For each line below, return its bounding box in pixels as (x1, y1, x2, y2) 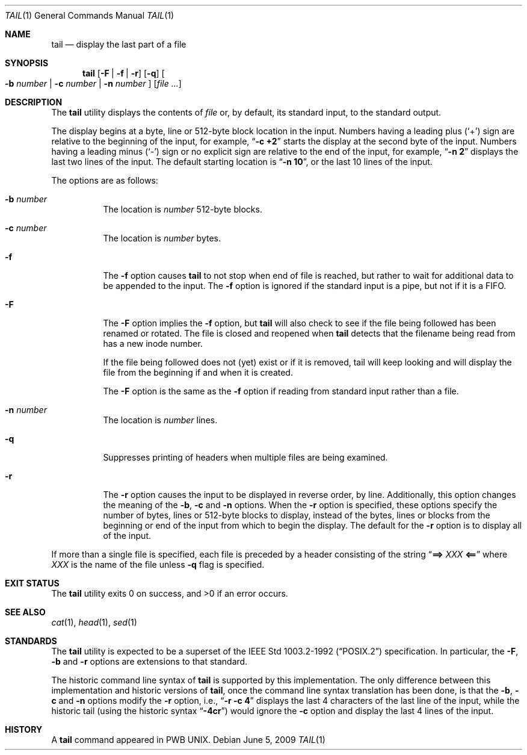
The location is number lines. (103, 415, 218, 425)
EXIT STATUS (5, 578, 60, 588)
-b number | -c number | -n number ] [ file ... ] (5, 78, 182, 89)
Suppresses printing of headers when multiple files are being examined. (103, 452, 388, 462)
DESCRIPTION (5, 97, 63, 107)
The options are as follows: (51, 175, 158, 185)
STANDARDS (5, 636, 57, 646)
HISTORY (5, 724, 43, 735)
